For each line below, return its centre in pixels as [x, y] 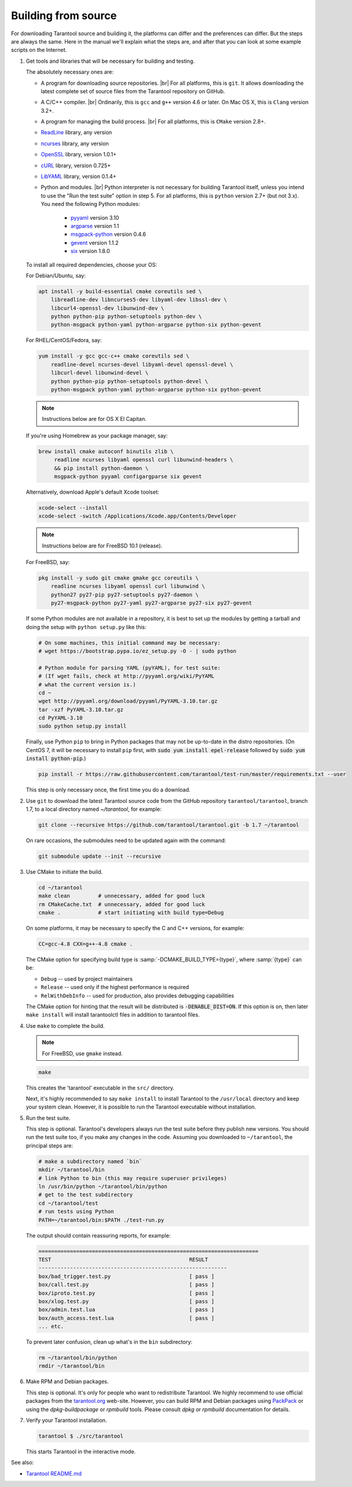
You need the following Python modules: [90, 204]
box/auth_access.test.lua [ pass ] [126, 1318]
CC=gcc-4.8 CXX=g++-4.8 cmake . [86, 944]
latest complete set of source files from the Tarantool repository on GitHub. [133, 91]
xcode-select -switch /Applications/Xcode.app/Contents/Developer [137, 516]
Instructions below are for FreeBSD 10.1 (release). [102, 546]
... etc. [51, 1326]
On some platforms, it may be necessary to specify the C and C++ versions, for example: [135, 928]
